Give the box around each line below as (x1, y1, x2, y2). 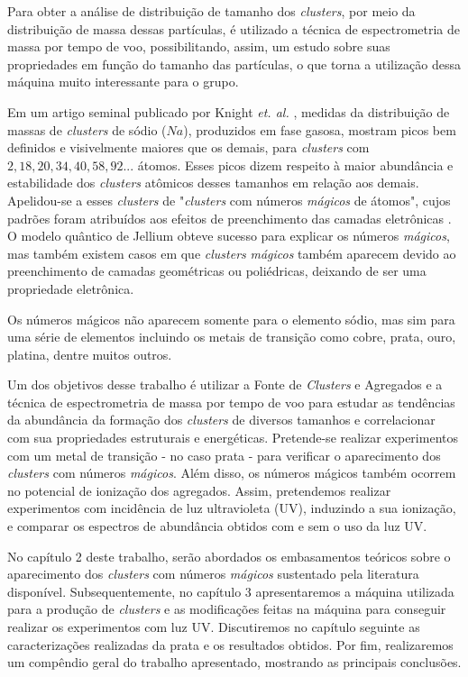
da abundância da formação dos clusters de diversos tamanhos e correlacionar (7, 410, 436, 429)
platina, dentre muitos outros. (7, 344, 172, 363)
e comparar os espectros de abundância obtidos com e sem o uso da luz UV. (7, 517, 427, 535)
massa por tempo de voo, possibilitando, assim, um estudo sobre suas (7, 37, 390, 56)
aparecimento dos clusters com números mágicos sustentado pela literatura (7, 564, 419, 583)
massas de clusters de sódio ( (7, 120, 167, 139)
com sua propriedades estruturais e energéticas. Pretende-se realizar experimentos (7, 428, 458, 447)
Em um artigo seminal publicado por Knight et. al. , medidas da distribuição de (7, 102, 450, 121)
